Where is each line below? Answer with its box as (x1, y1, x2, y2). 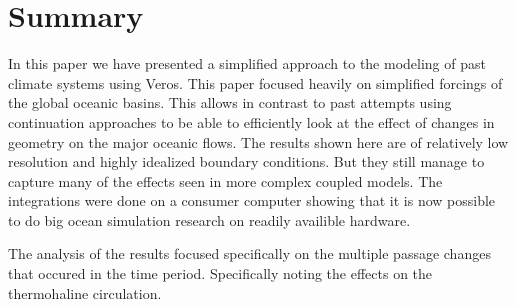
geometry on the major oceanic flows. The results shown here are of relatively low (8, 131, 509, 152)
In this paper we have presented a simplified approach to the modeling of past (8, 53, 486, 74)
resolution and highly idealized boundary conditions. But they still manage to (8, 151, 485, 172)
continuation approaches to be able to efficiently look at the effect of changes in (8, 111, 495, 132)
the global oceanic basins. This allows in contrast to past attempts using (8, 92, 452, 113)
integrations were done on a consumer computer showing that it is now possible (8, 190, 496, 211)
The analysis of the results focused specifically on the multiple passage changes (8, 243, 491, 264)
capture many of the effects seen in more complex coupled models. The (8, 170, 443, 191)
